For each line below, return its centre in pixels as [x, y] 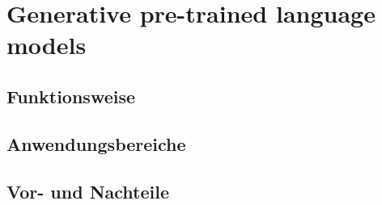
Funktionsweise [71, 96]
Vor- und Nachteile [88, 191]
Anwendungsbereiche [96, 143]
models [47, 45]
